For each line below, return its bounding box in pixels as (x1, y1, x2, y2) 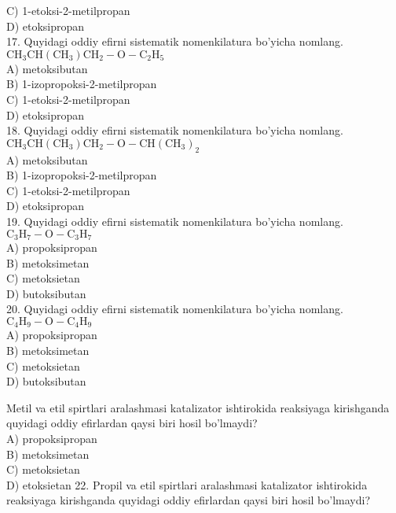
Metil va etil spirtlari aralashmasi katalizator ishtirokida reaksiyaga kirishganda (6, 399, 390, 415)
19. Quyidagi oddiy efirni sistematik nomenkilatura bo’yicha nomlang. (6, 212, 343, 229)
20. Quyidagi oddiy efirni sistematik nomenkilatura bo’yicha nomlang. (6, 301, 343, 317)
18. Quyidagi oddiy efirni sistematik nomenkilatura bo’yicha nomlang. (6, 122, 343, 138)
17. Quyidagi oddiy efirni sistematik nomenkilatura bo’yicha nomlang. (6, 33, 343, 50)
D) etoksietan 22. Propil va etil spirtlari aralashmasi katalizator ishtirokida (6, 476, 368, 493)
